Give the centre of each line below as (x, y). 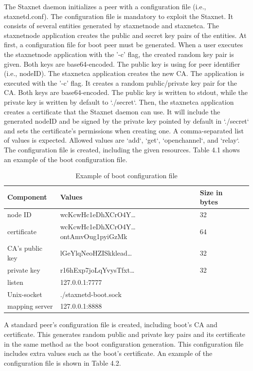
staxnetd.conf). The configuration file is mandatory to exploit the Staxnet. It (119, 16)
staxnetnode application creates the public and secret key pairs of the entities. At (125, 35)
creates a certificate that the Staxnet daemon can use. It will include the (112, 111)
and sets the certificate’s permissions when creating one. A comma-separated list (124, 130)
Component (27, 197)
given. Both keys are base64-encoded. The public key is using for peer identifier (122, 64)
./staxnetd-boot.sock (91, 294)
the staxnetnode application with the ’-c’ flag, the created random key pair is (119, 54)
